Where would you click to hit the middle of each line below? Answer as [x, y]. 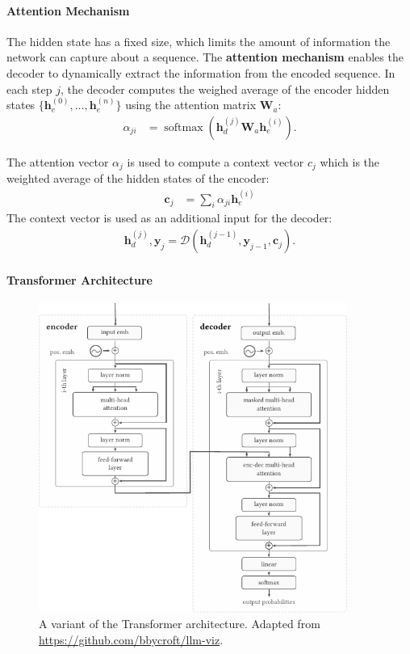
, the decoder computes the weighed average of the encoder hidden [225, 89]
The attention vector [58, 161]
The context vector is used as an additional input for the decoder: [169, 218]
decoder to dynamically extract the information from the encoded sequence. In [201, 72]
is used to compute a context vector [215, 161]
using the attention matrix [191, 105]
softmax [184, 127]
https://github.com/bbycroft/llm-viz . [131, 639]
